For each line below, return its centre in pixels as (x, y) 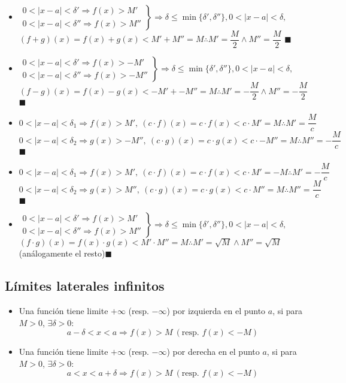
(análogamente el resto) (62, 253)
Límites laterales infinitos (85, 286)
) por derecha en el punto (213, 352)
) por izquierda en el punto (216, 310)
